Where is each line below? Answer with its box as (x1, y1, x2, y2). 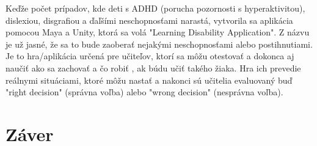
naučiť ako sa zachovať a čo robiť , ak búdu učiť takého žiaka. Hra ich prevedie (5, 61, 301, 74)
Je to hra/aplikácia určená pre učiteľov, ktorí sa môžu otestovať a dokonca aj (5, 49, 294, 62)
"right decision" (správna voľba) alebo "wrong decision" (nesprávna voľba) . (5, 86, 283, 98)
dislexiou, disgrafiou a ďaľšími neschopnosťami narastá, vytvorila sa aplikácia (5, 13, 293, 26)
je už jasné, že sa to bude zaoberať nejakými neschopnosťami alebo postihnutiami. (5, 37, 313, 50)
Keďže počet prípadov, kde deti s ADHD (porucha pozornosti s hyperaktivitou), (5, 2, 305, 14)
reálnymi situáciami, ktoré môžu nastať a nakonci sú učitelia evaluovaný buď (5, 73, 293, 86)
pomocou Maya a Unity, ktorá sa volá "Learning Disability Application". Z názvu (5, 26, 310, 38)
